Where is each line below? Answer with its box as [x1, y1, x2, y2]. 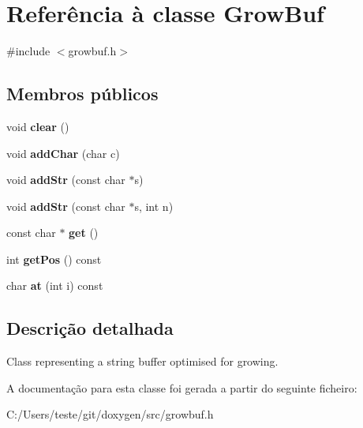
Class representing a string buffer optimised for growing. [6, 353, 279, 370]
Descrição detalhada [6, 316, 174, 340]
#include [6, 43, 51, 59]
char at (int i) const [6, 277, 103, 294]
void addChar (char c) [6, 145, 120, 161]
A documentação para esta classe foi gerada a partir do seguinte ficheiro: [6, 379, 357, 396]
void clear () [6, 118, 69, 134]
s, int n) [134, 197, 174, 214]
